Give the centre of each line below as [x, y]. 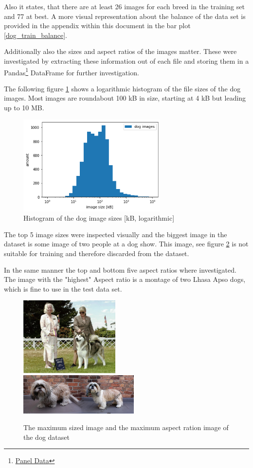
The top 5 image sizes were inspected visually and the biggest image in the [116, 234]
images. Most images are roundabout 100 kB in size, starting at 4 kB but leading [125, 98]
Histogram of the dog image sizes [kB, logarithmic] [99, 218]
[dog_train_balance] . [36, 35]
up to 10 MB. [24, 107]
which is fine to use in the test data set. [63, 288]
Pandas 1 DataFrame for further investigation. [72, 71]
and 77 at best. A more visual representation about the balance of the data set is [125, 16]
